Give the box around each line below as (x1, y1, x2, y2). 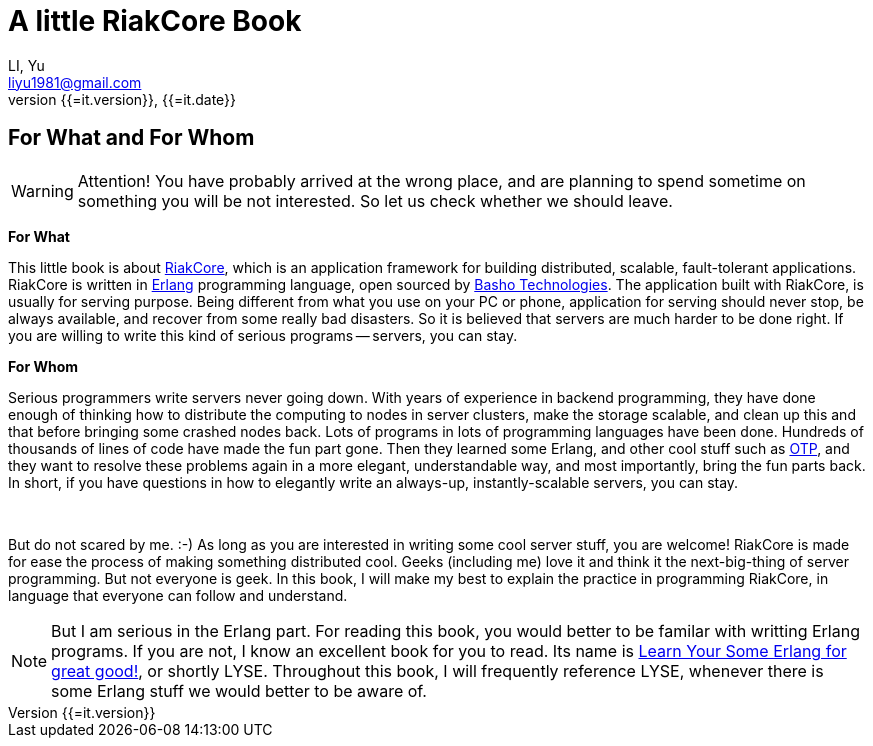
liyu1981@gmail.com (8, 73, 142, 91)
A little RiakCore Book (8, 4, 302, 38)
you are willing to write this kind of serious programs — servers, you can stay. (8, 326, 518, 344)
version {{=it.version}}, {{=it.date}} (8, 90, 237, 108)
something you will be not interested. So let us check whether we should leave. (77, 190, 673, 211)
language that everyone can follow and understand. (8, 586, 348, 604)
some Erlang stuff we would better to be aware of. (51, 680, 427, 701)
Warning (11, 180, 74, 201)
